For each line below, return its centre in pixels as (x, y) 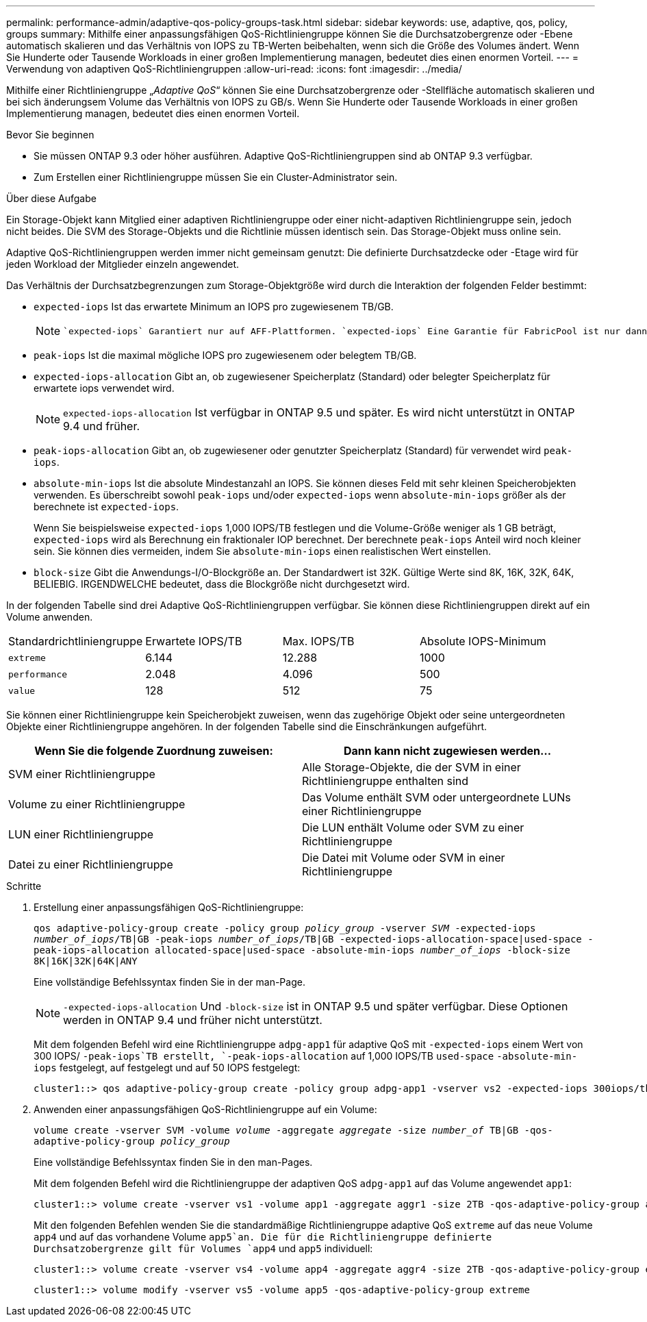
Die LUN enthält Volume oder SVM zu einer (413, 827)
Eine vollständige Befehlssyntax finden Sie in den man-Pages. (173, 1162)
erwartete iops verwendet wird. (104, 388)
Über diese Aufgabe (51, 198)
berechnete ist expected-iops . (106, 507)
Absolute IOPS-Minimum (483, 641)
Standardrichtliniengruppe (76, 641)
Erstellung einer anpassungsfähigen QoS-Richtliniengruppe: (169, 907)
